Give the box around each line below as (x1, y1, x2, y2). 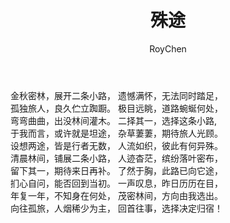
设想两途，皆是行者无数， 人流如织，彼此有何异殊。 (10, 139, 223, 151)
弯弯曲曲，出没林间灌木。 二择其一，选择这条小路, (10, 114, 217, 126)
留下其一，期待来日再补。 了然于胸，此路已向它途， (10, 164, 223, 176)
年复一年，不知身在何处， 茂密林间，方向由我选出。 (10, 189, 223, 201)
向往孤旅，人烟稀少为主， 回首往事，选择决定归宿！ (10, 202, 223, 214)
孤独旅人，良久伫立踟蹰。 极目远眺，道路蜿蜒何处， (10, 102, 223, 114)
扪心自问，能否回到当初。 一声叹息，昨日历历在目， (10, 177, 223, 189)
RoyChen (149, 42, 187, 55)
